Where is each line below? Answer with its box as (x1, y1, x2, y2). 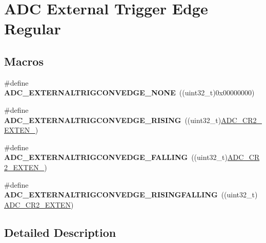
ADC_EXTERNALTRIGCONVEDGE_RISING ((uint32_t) (4, 114, 221, 125)
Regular (4, 18, 61, 39)
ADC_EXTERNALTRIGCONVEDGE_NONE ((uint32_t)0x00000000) (4, 87, 255, 98)
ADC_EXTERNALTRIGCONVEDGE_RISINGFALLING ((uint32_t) (4, 189, 258, 200)
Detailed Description (4, 224, 116, 240)
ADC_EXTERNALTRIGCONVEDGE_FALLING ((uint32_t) (4, 152, 228, 163)
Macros (4, 53, 44, 69)
